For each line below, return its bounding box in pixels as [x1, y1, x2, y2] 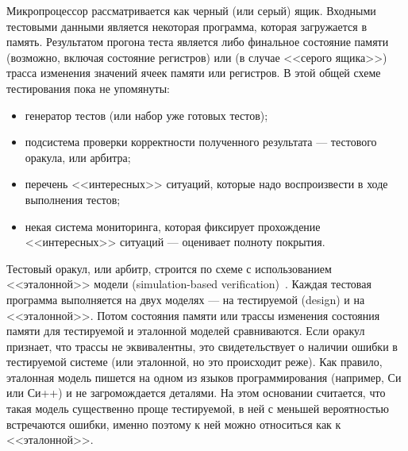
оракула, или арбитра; [25, 148, 131, 165]
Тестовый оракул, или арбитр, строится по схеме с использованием [6, 260, 332, 276]
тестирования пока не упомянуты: [6, 79, 170, 96]
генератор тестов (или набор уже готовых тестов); [25, 106, 268, 123]
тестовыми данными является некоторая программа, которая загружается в [6, 17, 367, 34]
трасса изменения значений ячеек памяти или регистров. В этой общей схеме [6, 64, 381, 81]
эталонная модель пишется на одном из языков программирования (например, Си [6, 368, 402, 385]
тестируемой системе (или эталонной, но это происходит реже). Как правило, [6, 353, 383, 370]
